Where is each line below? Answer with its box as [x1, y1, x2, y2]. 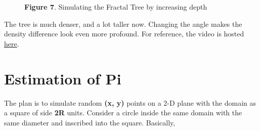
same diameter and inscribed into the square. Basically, [4, 117, 176, 127]
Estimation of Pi [4, 68, 121, 89]
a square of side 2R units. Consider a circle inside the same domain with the [4, 107, 242, 118]
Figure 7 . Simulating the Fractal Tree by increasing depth [24, 2, 207, 12]
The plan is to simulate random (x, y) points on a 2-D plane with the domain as [4, 97, 256, 108]
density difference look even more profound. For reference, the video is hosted [4, 28, 244, 39]
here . [4, 38, 19, 49]
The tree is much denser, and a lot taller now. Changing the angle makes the [4, 18, 242, 29]
